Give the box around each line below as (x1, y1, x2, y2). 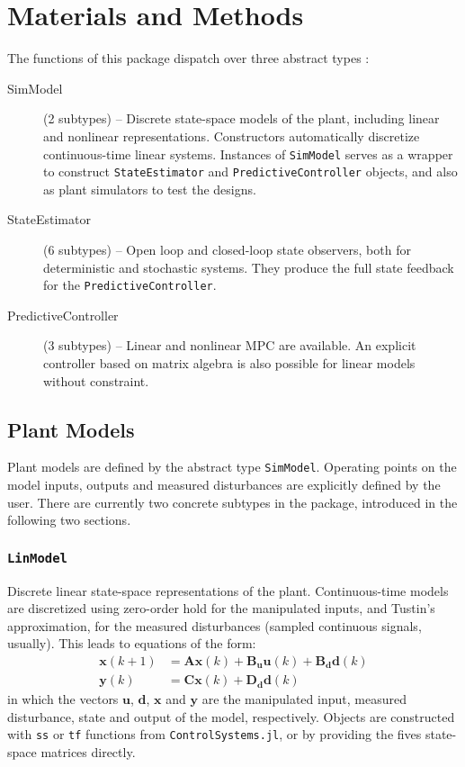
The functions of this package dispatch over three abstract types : (7, 49, 370, 68)
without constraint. (43, 371, 149, 390)
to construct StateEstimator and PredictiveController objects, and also (43, 162, 458, 181)
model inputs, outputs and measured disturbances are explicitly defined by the (7, 475, 441, 494)
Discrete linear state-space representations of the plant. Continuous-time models (7, 581, 449, 600)
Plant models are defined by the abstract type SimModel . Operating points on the (7, 457, 457, 476)
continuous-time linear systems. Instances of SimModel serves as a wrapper (43, 144, 453, 163)
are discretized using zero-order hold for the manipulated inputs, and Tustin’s (7, 599, 435, 618)
